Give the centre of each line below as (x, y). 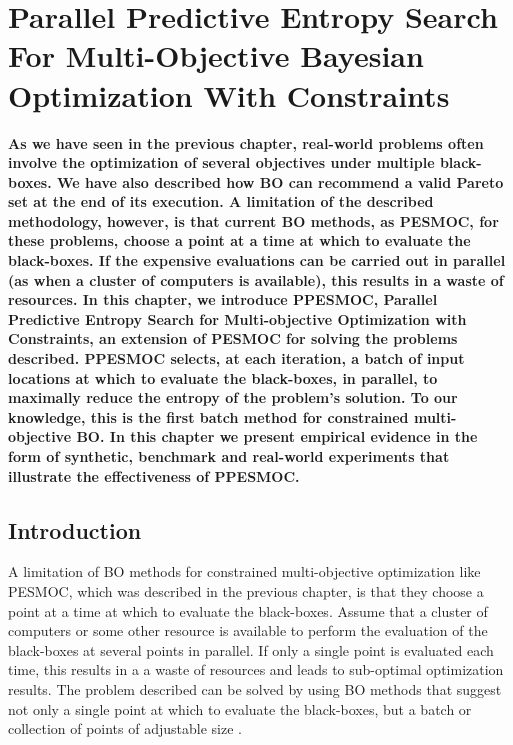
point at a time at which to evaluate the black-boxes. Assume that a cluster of (248, 610)
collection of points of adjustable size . (125, 728)
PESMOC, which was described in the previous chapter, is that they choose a (246, 590)
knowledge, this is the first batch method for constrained (208, 416)
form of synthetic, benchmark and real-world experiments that (229, 456)
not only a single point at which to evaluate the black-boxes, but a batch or (240, 708)
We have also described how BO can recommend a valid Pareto (280, 181)
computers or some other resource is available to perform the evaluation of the (248, 630)
